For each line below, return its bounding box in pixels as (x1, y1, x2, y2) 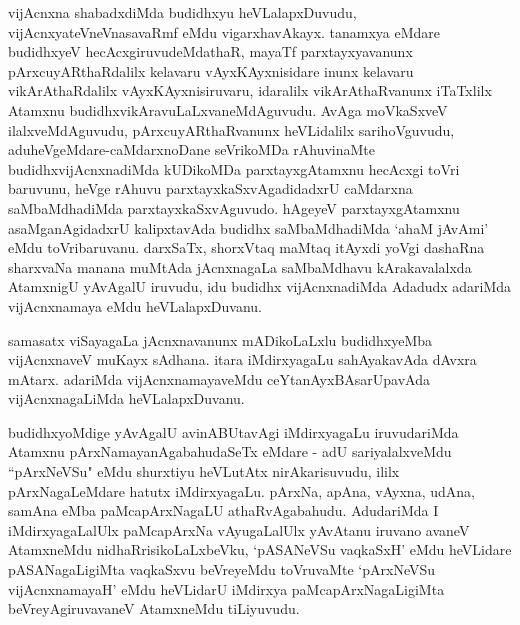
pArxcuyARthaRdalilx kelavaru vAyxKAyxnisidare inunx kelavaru (8, 60, 414, 81)
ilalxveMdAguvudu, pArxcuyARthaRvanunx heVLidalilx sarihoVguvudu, (8, 119, 455, 140)
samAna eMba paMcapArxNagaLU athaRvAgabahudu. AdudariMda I (8, 500, 439, 521)
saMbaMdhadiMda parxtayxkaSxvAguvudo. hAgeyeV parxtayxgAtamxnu (8, 197, 460, 218)
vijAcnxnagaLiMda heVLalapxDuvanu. (8, 388, 245, 409)
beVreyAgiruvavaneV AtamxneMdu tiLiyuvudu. (8, 598, 300, 619)
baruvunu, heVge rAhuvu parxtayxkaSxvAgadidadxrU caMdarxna (8, 178, 413, 199)
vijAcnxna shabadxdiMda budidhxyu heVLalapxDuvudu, (8, 2, 357, 22)
